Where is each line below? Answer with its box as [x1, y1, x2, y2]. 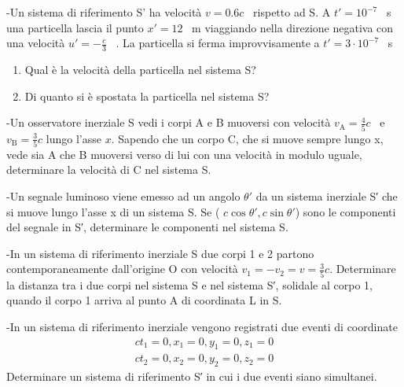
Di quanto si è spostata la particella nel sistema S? [24, 87, 270, 104]
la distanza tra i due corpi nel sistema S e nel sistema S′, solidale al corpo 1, [6, 276, 373, 293]
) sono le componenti [295, 203, 396, 219]
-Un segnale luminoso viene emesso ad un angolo [6, 188, 241, 205]
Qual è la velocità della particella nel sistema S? [24, 61, 256, 78]
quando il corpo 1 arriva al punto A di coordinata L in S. [6, 292, 282, 308]
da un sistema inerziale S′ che [255, 188, 398, 205]
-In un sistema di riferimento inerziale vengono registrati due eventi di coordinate [6, 318, 398, 334]
